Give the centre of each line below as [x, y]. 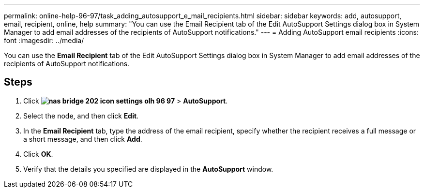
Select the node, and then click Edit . [81, 116]
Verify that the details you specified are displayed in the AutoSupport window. [148, 169]
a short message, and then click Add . [83, 139]
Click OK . [38, 154]
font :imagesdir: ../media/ [44, 40]
